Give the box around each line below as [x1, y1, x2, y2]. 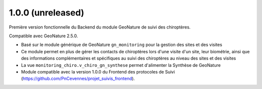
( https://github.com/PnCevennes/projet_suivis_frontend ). [21, 75, 135, 82]
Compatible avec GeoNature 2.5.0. [9, 33, 78, 39]
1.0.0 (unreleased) [9, 7, 84, 18]
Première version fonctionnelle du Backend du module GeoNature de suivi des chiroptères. [9, 24, 191, 30]
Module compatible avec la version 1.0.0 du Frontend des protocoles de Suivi [21, 69, 175, 74]
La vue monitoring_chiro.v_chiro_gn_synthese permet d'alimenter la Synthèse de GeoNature [21, 62, 221, 68]
